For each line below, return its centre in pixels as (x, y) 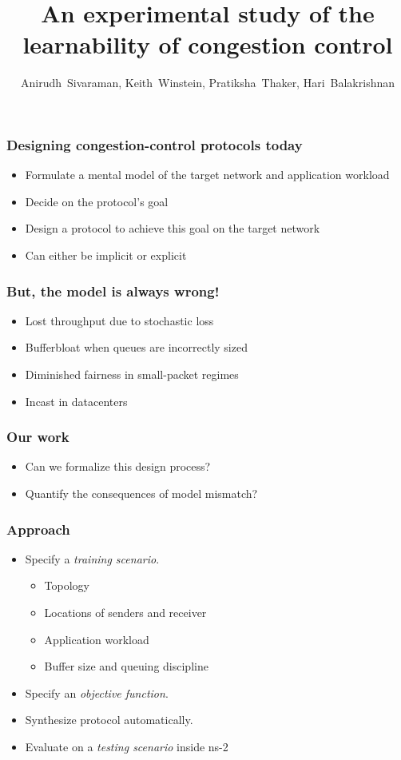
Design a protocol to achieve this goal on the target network (173, 228)
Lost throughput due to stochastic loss (119, 320)
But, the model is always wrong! (113, 290)
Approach (38, 529)
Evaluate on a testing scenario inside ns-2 (127, 746)
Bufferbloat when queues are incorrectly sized (136, 347)
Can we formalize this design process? (118, 466)
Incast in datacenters (76, 401)
